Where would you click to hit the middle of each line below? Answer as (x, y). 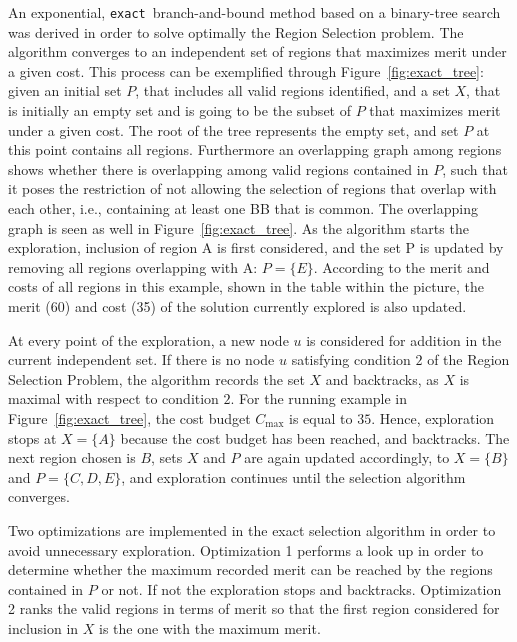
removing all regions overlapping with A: (133, 266)
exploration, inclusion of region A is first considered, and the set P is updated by (256, 247)
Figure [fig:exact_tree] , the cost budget (129, 417)
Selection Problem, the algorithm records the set (156, 378)
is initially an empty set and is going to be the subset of (179, 110)
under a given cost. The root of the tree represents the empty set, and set (233, 129)
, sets (167, 457)
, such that (475, 168)
